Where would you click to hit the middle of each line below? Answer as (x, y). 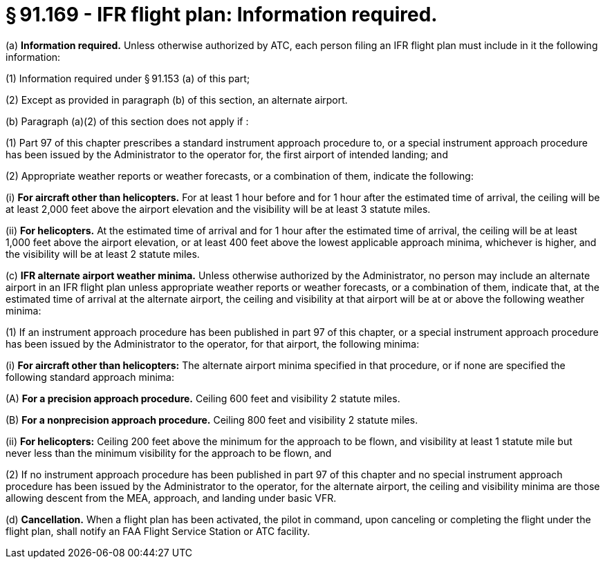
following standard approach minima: (90, 377)
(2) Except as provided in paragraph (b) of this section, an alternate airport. (177, 100)
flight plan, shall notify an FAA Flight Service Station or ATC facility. (158, 531)
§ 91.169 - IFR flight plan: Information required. (222, 15)
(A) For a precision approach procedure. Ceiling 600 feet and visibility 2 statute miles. (203, 398)
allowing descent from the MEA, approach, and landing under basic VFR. (171, 498)
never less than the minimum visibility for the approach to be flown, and (169, 453)
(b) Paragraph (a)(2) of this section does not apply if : (127, 121)
